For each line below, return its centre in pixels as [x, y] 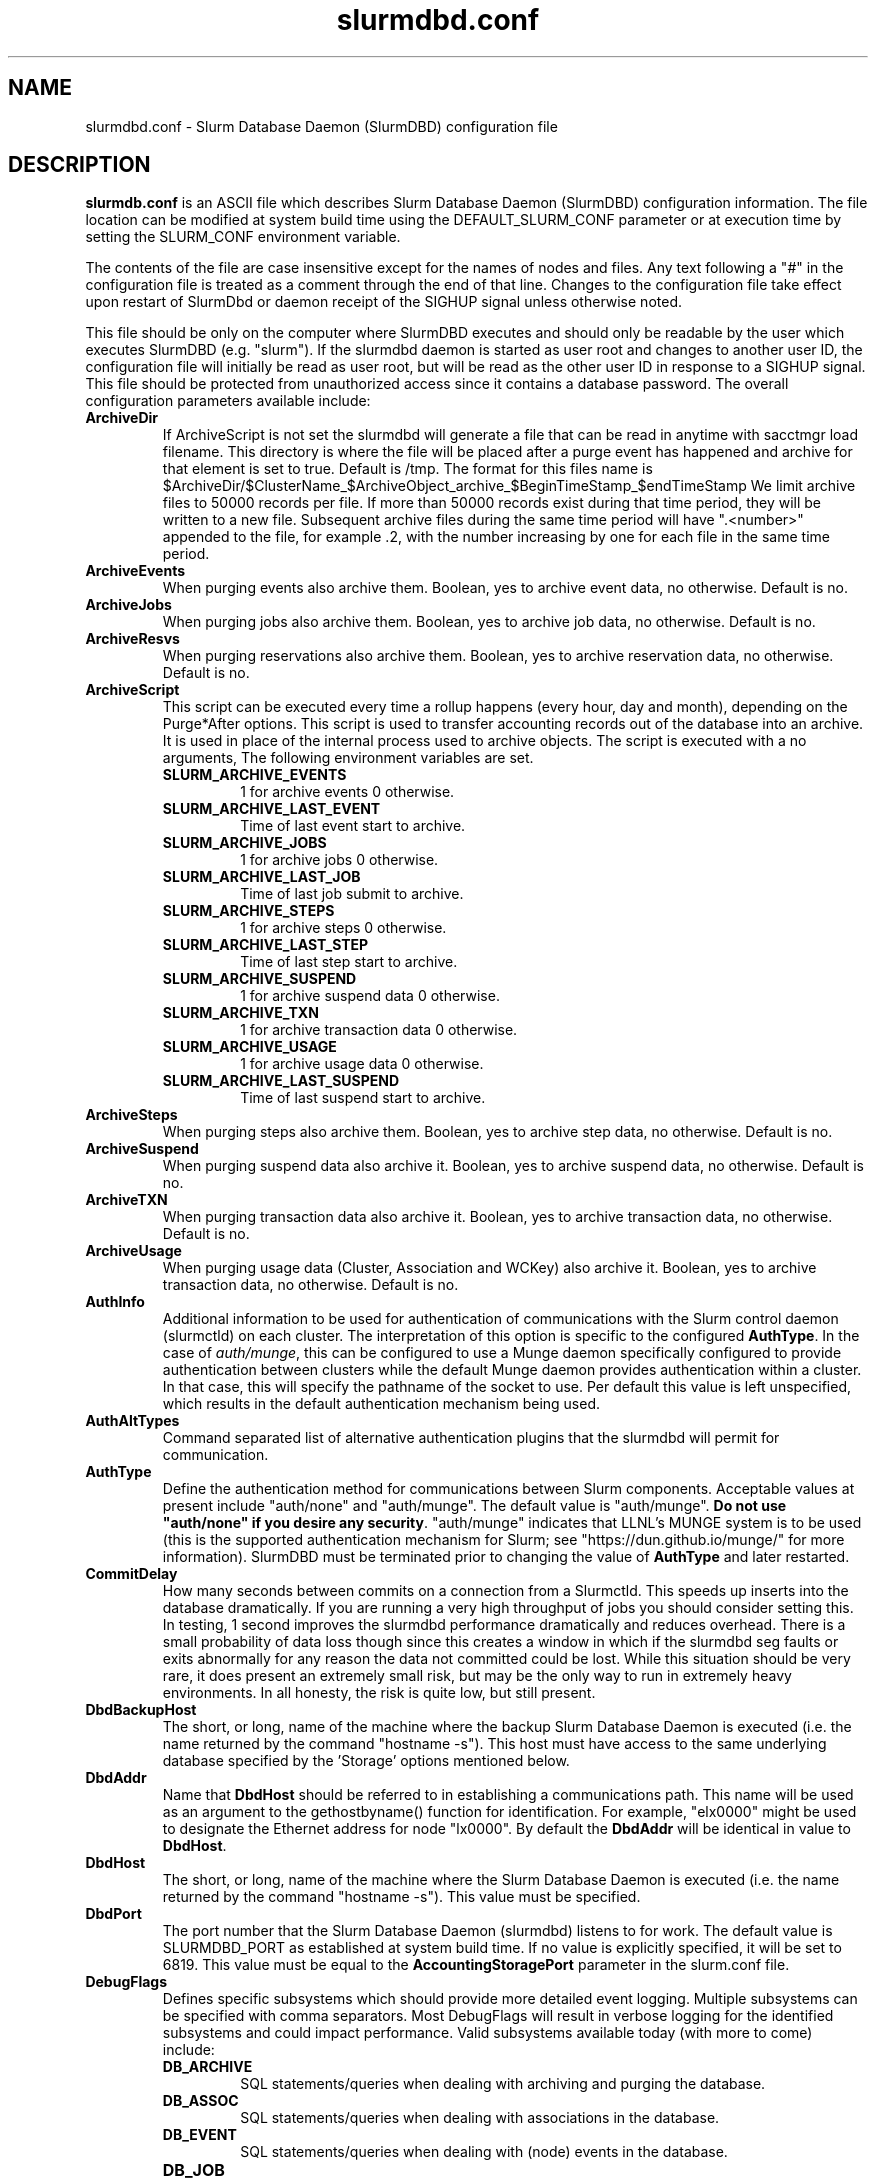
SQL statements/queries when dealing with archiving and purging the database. [503, 2084]
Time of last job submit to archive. [352, 894]
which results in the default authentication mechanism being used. [381, 1404]
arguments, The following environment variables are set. [348, 758]
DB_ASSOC [200, 2101]
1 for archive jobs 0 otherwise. [339, 860]
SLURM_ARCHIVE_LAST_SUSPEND [281, 1081]
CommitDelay [131, 1574]
